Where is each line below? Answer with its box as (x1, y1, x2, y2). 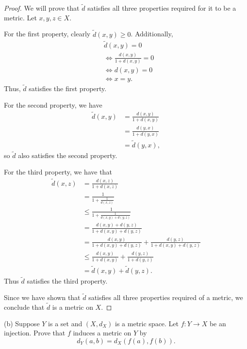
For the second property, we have (4, 100, 102, 110)
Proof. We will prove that (4, 3, 80, 13)
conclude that (4, 302, 45, 312)
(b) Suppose (4, 318, 40, 328)
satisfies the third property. (27, 276, 108, 286)
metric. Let (4, 12, 37, 22)
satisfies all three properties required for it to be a (87, 3, 236, 13)
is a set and (48, 318, 82, 328)
